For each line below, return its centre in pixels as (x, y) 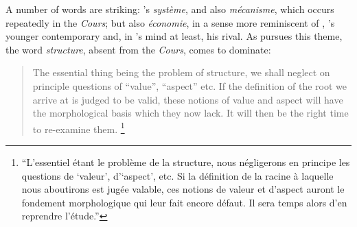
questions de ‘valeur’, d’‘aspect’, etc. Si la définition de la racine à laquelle (177, 175)
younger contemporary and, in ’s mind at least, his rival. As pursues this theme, (174, 36)
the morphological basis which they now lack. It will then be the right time (191, 113)
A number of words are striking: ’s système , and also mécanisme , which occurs (170, 9)
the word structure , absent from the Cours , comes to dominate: (138, 49)
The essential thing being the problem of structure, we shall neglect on (181, 72)
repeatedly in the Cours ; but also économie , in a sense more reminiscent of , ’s (170, 22)
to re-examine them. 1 (79, 128)
